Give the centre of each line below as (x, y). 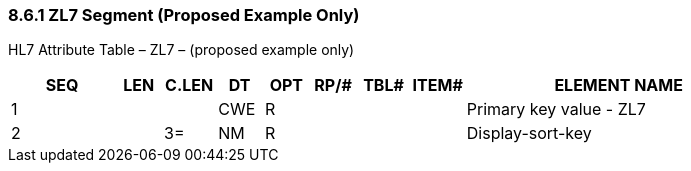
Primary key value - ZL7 (556, 109)
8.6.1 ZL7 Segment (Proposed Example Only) (184, 15)
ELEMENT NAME (618, 85)
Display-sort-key (529, 133)
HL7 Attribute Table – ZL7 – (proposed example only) (181, 50)
